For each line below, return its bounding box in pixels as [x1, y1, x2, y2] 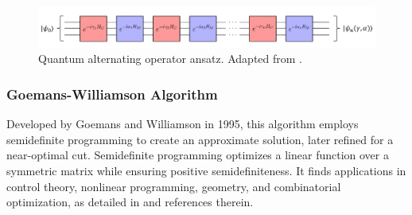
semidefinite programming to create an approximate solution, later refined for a [6, 131, 394, 147]
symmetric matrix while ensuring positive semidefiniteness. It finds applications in [6, 162, 406, 178]
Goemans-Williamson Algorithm [6, 84, 218, 104]
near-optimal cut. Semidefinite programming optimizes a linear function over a [6, 147, 389, 163]
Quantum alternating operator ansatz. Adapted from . [38, 50, 303, 67]
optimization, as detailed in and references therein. [6, 193, 254, 210]
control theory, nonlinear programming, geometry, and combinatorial [6, 178, 341, 194]
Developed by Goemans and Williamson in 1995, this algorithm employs [6, 115, 359, 132]
